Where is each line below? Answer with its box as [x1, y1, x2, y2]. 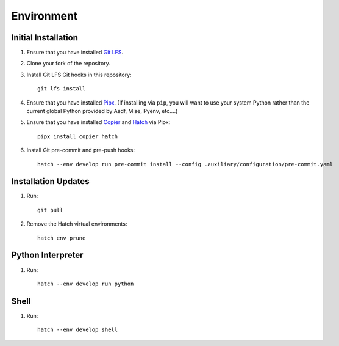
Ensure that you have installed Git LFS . [26, 49, 124, 56]
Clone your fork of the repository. [26, 60, 111, 67]
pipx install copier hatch [37, 133, 118, 140]
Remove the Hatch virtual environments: [26, 220, 127, 227]
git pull [37, 207, 63, 213]
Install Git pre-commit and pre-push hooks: [26, 147, 135, 154]
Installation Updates [11, 176, 90, 186]
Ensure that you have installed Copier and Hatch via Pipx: [26, 119, 171, 126]
